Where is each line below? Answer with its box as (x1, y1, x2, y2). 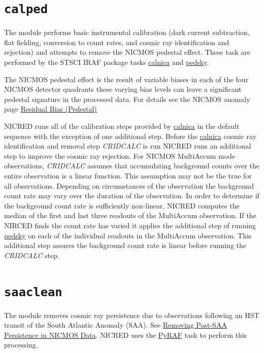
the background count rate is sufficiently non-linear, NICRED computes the (4, 200, 240, 210)
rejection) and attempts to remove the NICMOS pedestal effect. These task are (4, 47, 250, 57)
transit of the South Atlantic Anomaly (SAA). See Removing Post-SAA (4, 320, 227, 330)
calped (4, 2, 48, 17)
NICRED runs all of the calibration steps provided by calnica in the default (4, 121, 240, 131)
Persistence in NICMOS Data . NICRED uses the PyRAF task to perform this (4, 329, 247, 340)
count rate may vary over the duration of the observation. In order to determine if (4, 190, 259, 201)
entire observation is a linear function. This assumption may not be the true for (4, 170, 252, 181)
